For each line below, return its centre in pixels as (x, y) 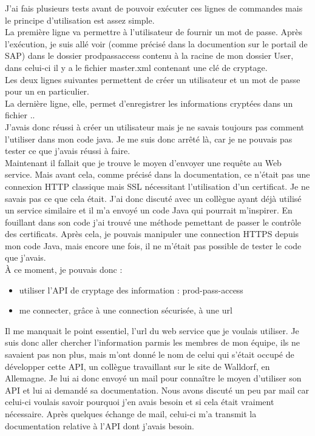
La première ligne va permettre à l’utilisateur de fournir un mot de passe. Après (154, 32)
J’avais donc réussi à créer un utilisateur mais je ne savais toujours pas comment (154, 126)
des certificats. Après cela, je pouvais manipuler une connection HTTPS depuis (152, 234)
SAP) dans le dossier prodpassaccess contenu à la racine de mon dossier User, (149, 55)
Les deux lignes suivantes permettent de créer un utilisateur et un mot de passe (153, 79)
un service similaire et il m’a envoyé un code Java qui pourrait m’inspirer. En (149, 210)
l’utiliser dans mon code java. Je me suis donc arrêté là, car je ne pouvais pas (149, 139)
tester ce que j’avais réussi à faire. (68, 151)
